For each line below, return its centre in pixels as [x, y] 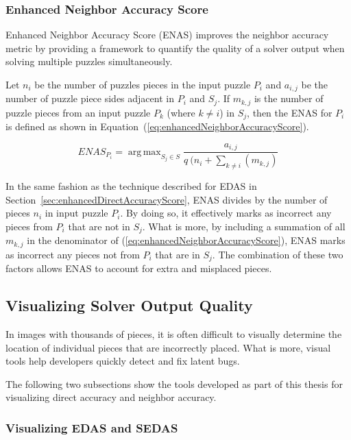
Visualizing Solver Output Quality [129, 305]
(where [181, 112]
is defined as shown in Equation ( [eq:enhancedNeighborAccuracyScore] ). [157, 126]
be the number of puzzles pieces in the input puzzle [143, 84]
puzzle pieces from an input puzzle [78, 112]
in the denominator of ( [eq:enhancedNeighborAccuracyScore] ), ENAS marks [186, 240]
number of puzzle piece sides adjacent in [90, 98]
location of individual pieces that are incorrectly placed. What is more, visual [168, 347]
